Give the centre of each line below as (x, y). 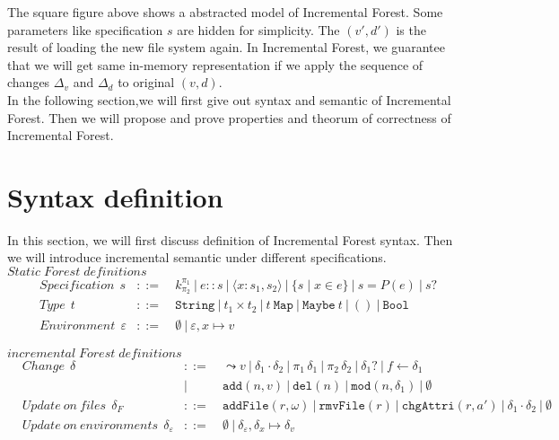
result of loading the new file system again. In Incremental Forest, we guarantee (226, 47)
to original (146, 82)
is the (411, 29)
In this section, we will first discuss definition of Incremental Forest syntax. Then (230, 239)
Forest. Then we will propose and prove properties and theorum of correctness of (229, 117)
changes (29, 82)
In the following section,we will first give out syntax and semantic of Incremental (229, 99)
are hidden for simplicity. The (258, 29)
